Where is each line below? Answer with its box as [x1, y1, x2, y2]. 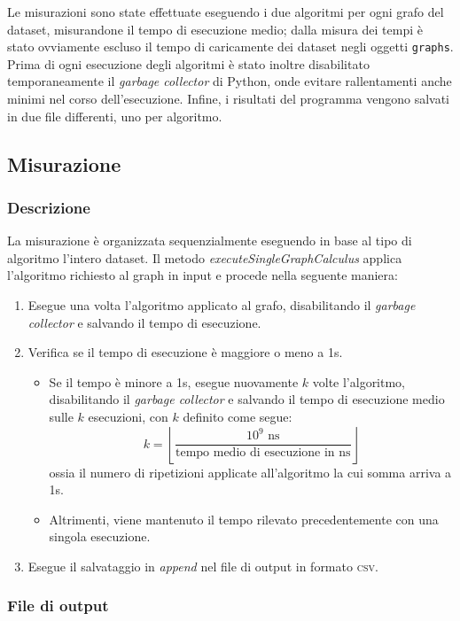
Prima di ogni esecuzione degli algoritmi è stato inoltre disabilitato [7, 54, 370, 73]
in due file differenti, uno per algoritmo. [7, 106, 222, 125]
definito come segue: [183, 407, 292, 425]
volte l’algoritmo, [312, 372, 406, 391]
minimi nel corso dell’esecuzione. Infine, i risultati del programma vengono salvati [7, 89, 450, 108]
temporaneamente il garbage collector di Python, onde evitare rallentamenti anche [7, 72, 452, 90]
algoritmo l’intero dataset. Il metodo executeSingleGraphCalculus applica [7, 248, 402, 267]
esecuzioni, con [88, 407, 168, 425]
